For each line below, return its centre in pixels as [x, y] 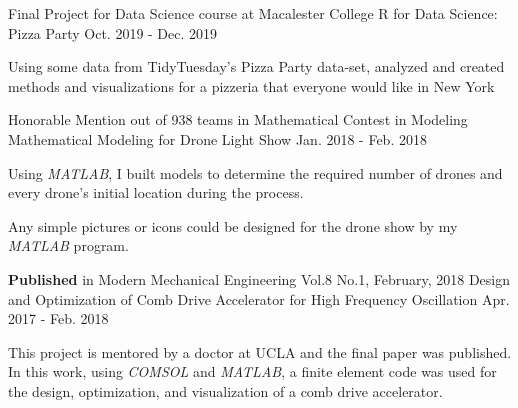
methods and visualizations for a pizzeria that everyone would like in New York [251, 85]
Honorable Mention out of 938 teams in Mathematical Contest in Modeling [238, 119]
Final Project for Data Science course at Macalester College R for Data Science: [253, 13]
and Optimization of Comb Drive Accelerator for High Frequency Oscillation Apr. [259, 298]
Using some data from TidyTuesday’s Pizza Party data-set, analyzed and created [256, 66]
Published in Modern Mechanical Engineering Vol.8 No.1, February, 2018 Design [259, 278]
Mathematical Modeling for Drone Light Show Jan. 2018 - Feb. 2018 [217, 138]
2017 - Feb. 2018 [58, 318]
